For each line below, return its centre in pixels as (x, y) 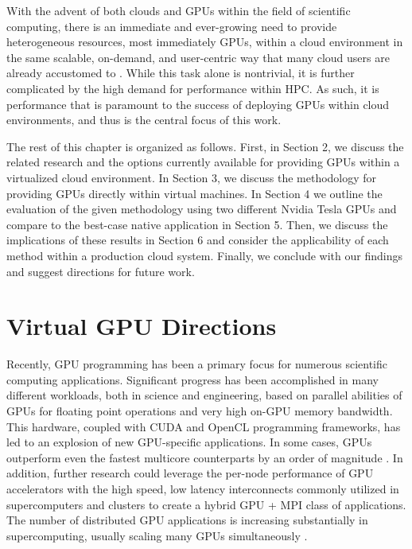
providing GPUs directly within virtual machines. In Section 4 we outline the (194, 193)
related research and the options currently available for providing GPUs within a (203, 162)
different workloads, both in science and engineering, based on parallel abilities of (204, 395)
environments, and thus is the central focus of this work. (144, 120)
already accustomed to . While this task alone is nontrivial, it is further (181, 73)
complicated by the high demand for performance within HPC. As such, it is (193, 88)
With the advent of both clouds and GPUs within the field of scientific (179, 10)
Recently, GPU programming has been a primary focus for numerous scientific (197, 364)
